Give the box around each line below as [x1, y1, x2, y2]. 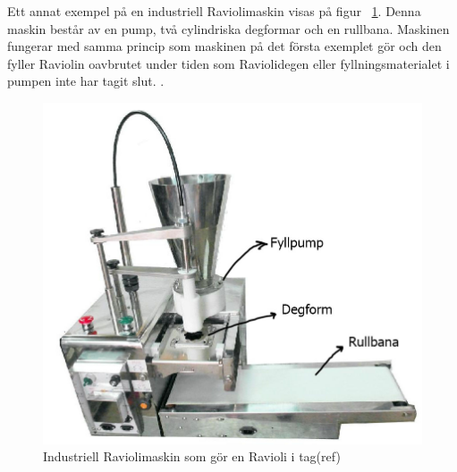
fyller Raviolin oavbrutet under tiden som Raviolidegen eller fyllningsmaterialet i [7, 54, 450, 72]
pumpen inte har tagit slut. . [7, 72, 165, 90]
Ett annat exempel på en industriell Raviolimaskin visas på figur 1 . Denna [7, 2, 421, 20]
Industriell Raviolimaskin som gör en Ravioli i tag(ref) [43, 447, 341, 466]
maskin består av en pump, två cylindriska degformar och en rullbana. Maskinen [7, 19, 450, 38]
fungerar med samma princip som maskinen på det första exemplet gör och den [7, 37, 442, 55]
